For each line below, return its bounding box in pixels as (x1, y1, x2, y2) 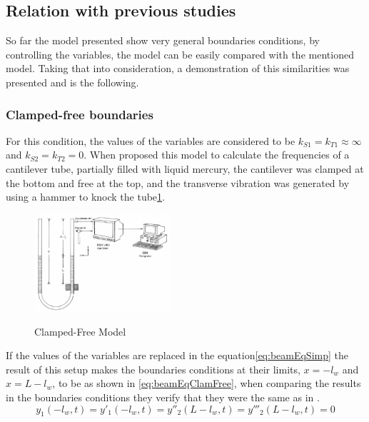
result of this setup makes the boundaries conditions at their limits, (6, 361, 300, 376)
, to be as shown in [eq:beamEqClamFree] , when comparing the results (52, 376, 361, 391)
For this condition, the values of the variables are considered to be (6, 133, 295, 148)
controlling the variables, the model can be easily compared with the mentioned (6, 46, 354, 61)
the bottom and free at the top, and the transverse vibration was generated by (6, 175, 350, 190)
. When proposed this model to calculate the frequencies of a (84, 147, 350, 162)
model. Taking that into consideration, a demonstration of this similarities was (6, 61, 350, 76)
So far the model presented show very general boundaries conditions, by (6, 33, 320, 48)
